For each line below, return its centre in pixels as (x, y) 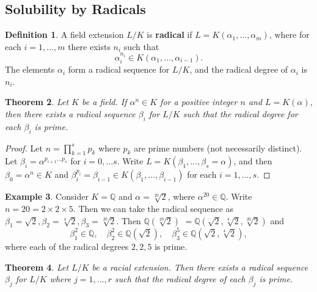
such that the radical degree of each (180, 279)
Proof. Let (24, 148)
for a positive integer (199, 102)
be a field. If (104, 102)
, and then (253, 161)
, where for (289, 35)
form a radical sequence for (119, 69)
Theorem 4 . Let (37, 267)
